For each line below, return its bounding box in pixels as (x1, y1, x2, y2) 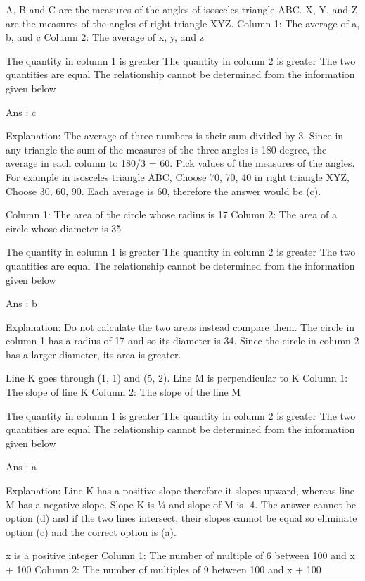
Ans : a (6, 459, 37, 474)
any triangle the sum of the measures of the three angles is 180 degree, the (6, 142, 327, 156)
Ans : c (6, 104, 37, 119)
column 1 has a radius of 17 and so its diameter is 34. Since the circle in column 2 (6, 333, 359, 348)
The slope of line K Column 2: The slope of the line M (6, 385, 241, 399)
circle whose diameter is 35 (6, 220, 122, 235)
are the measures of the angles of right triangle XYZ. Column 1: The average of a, (6, 15, 360, 30)
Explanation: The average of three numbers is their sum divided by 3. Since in (6, 128, 344, 143)
